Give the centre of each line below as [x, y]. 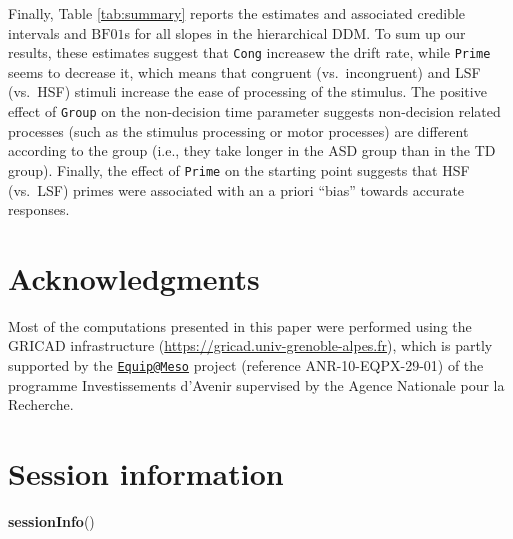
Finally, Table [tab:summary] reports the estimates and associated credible [237, 13]
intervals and [47, 32]
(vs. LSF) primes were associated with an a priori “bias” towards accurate [236, 189]
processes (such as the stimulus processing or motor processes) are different [238, 130]
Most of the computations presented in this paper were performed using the [240, 325]
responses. [39, 209]
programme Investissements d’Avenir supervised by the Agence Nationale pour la [256, 384]
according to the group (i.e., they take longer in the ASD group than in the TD [252, 150]
